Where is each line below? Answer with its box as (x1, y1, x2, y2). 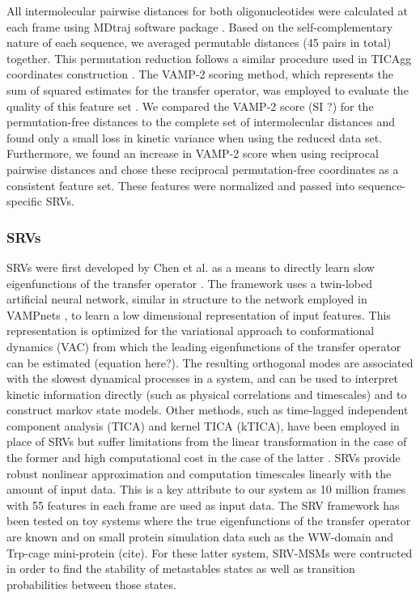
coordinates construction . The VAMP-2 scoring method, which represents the (6, 66, 393, 83)
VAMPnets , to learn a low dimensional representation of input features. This (6, 306, 391, 323)
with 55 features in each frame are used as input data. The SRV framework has (6, 496, 400, 513)
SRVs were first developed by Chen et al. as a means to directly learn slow (6, 258, 375, 275)
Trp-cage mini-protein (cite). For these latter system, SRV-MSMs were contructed (6, 544, 413, 561)
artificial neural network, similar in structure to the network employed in (6, 291, 367, 307)
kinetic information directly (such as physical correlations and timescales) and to (6, 385, 407, 402)
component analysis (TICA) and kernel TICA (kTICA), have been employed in (6, 417, 400, 434)
